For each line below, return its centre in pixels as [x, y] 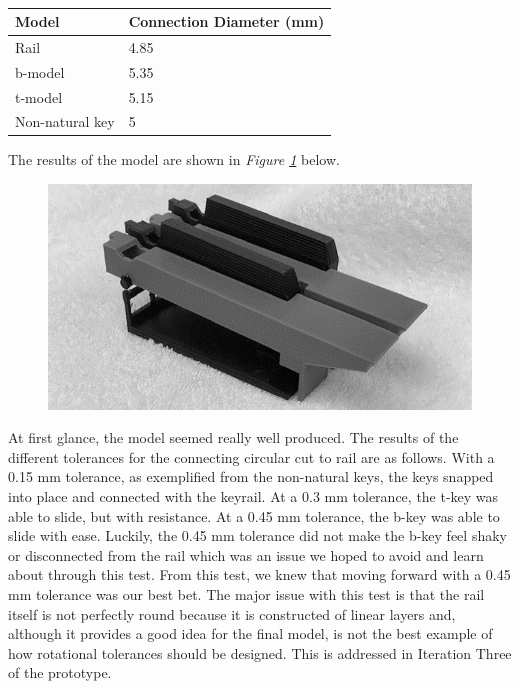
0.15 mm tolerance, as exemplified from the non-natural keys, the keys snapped [251, 476]
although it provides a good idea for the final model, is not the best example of [250, 633]
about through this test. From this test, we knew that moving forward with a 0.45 [259, 574]
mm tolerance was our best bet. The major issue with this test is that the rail [246, 593]
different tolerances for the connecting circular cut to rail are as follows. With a [251, 456]
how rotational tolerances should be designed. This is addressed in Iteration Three [260, 652]
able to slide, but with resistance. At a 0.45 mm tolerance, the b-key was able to [254, 515]
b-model [40, 71]
